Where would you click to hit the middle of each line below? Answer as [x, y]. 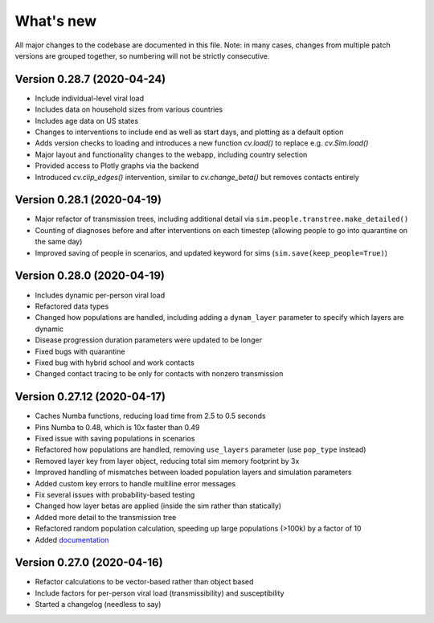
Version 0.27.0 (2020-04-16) [89, 563]
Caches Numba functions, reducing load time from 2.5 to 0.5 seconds [150, 416]
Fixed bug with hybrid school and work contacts [115, 363]
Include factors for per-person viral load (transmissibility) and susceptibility [160, 593]
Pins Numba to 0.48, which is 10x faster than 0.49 [117, 427]
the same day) [59, 242]
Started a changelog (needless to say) [98, 605]
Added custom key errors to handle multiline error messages [135, 483]
